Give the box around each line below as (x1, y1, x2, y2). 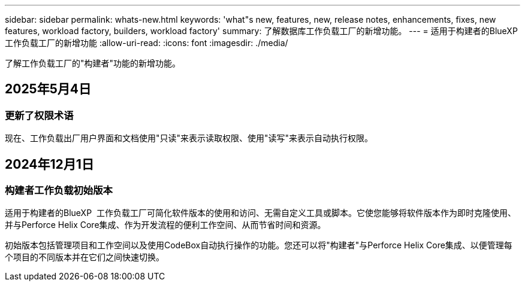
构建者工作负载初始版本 (5, 184, 113, 197)
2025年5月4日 (5, 81, 91, 97)
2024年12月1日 (5, 156, 94, 172)
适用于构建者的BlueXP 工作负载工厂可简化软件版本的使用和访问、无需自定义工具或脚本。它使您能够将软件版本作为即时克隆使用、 (5, 208, 516, 218)
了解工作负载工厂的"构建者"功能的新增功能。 (5, 58, 181, 68)
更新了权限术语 (5, 109, 74, 121)
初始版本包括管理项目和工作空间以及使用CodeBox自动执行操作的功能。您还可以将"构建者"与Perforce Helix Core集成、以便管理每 (5, 240, 512, 251)
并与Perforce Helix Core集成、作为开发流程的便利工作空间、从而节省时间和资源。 (5, 220, 326, 230)
